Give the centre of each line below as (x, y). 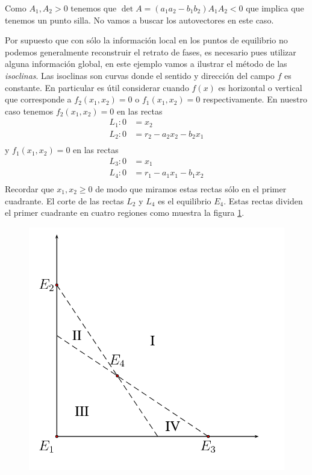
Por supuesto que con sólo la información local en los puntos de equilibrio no (146, 40)
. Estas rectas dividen (263, 200)
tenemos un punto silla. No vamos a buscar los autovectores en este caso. (139, 20)
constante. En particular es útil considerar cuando (97, 87)
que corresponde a (38, 99)
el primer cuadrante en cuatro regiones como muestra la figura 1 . (125, 212)
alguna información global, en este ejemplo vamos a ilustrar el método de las (146, 64)
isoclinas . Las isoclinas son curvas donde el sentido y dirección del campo (140, 75)
